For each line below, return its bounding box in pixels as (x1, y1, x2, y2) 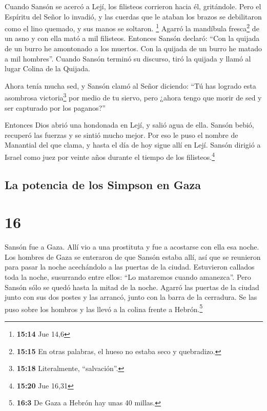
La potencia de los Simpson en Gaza (5, 176, 201, 192)
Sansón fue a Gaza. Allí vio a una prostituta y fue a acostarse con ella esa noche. (5, 241, 259, 252)
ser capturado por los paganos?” (5, 102, 106, 113)
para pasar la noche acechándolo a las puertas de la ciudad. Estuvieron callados (5, 261, 255, 272)
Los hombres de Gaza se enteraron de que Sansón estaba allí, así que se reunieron (5, 251, 261, 262)
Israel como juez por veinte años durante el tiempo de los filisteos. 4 (5, 150, 215, 162)
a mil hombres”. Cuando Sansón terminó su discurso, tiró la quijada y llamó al (5, 53, 251, 64)
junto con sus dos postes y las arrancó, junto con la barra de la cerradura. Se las (5, 292, 257, 302)
